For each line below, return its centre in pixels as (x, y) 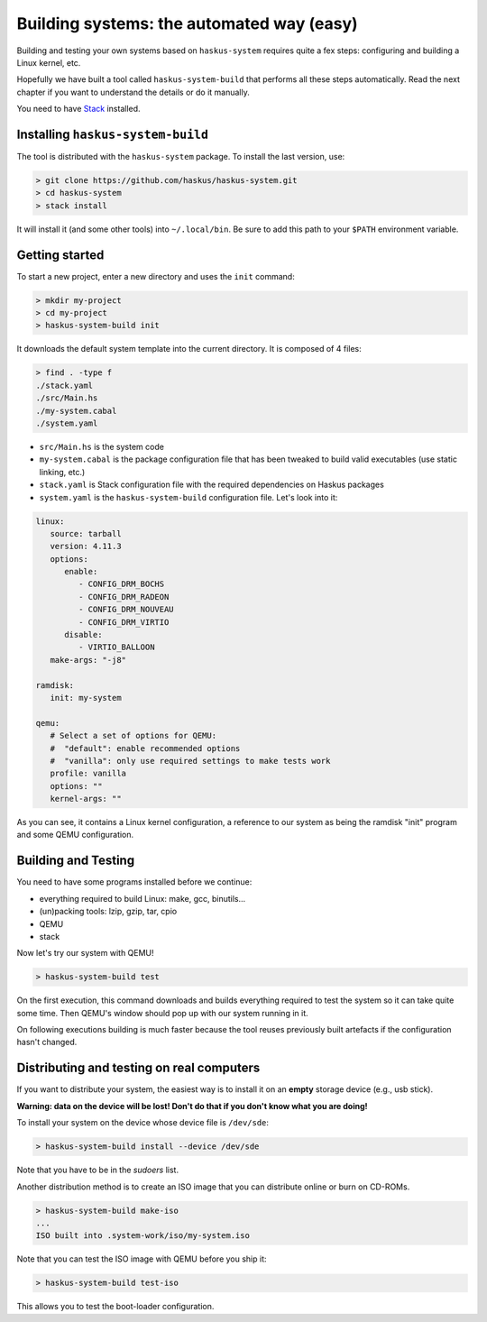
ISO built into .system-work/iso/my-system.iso (142, 1236)
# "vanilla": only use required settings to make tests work (190, 761)
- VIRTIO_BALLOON (116, 647)
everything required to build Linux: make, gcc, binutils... (142, 898)
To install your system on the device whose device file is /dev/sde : (143, 1123)
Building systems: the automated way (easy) (187, 23)
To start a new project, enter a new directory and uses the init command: (156, 276)
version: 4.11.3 (86, 546)
